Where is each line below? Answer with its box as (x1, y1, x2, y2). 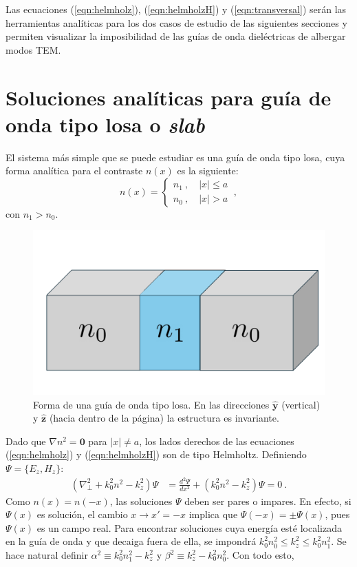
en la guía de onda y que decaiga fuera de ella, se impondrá (6, 534, 257, 548)
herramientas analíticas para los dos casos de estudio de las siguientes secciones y (6, 15, 347, 30)
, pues (325, 507, 350, 522)
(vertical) (281, 397, 321, 411)
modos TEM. (6, 42, 61, 56)
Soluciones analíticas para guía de (6, 83, 332, 111)
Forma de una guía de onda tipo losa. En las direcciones (33, 397, 270, 411)
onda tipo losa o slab (6, 110, 205, 138)
